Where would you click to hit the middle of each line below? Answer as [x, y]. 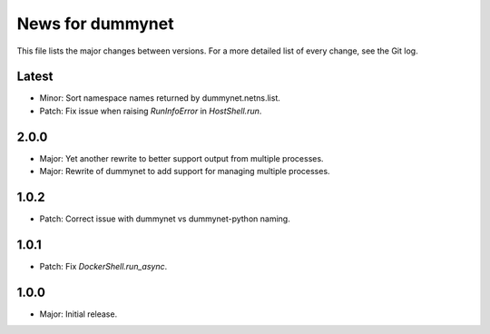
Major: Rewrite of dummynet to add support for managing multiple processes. [185, 172]
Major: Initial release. [78, 314]
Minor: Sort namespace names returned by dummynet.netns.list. [160, 98]
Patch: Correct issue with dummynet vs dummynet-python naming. [165, 219]
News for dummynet [95, 24]
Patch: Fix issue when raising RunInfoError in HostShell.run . [151, 111]
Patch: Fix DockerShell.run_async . [103, 266]
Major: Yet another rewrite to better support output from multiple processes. [181, 158]
